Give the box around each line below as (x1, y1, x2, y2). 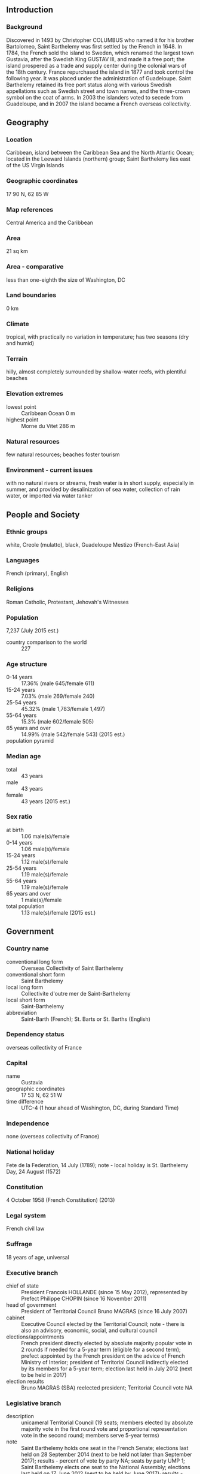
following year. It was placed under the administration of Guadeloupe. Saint (6, 74, 192, 82)
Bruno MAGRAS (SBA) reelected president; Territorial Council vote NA (21, 1384, 193, 1391)
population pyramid (6, 737, 54, 744)
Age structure (6, 659, 48, 668)
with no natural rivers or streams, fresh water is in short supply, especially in (6, 480, 194, 487)
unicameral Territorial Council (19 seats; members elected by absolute (21, 1419, 193, 1426)
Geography (6, 117, 49, 128)
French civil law (6, 1225, 45, 1232)
